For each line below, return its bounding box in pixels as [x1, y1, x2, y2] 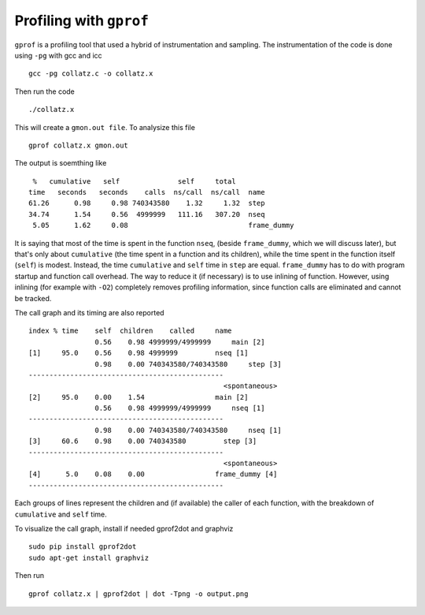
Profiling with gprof [14, 12, 149, 29]
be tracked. [14, 293, 52, 303]
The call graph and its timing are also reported [14, 307, 164, 317]
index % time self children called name [28, 326, 232, 335]
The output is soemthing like [14, 158, 107, 168]
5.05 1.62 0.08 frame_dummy [32, 221, 294, 230]
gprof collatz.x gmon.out [28, 140, 129, 150]
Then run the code [14, 87, 75, 96]
